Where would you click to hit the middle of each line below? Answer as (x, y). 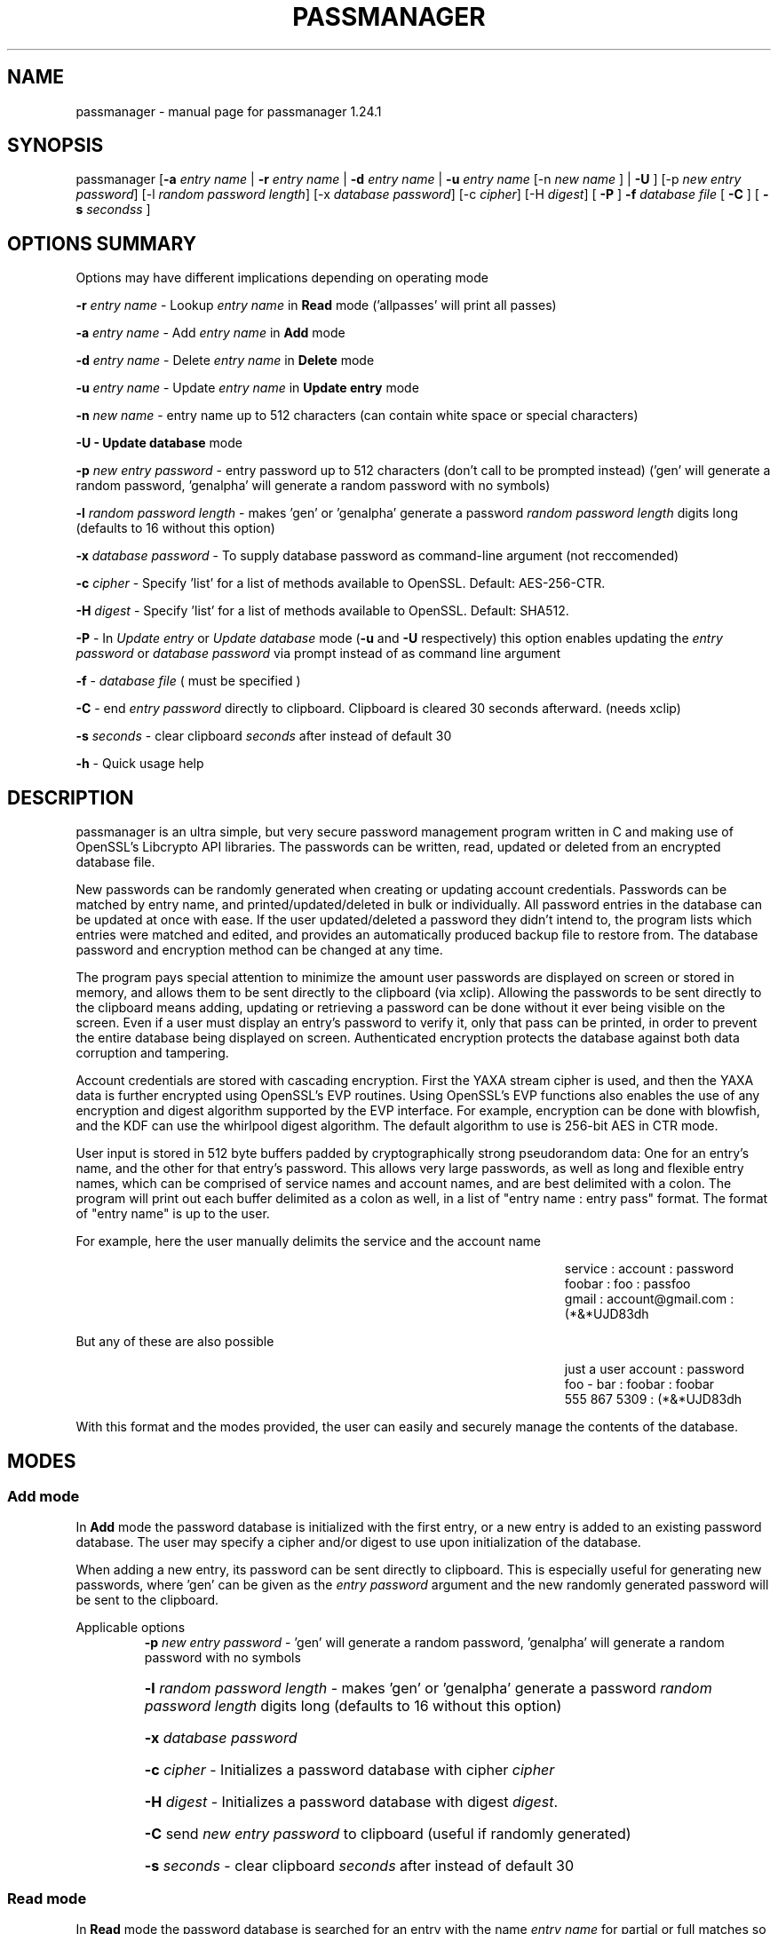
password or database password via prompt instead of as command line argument (318, 654)
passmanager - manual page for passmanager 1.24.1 (229, 111)
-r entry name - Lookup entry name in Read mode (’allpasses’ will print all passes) (316, 305)
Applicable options (131, 1628)
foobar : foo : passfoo (627, 1284)
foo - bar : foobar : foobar (639, 1384)
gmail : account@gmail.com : (649, 1299)
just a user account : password (655, 1369)
